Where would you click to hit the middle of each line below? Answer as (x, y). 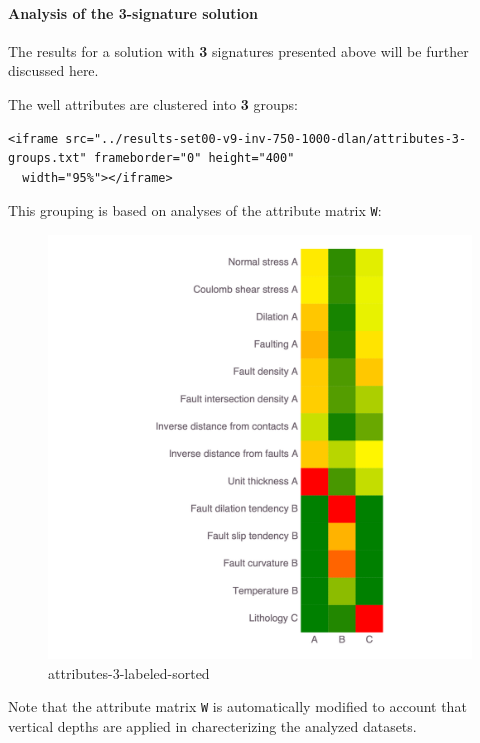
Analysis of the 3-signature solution (133, 12)
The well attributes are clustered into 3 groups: (153, 103)
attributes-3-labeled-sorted (129, 672)
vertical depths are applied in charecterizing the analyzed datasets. (212, 725)
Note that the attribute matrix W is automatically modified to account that (237, 706)
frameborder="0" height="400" (194, 158)
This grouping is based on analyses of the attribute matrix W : (195, 210)
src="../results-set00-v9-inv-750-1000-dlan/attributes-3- (266, 138)
